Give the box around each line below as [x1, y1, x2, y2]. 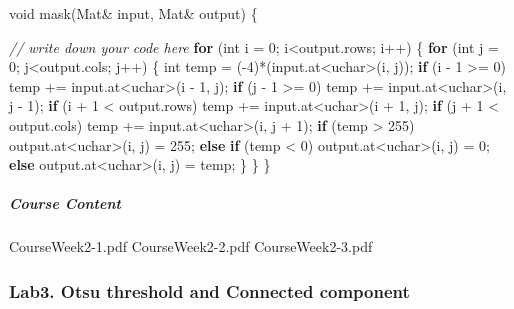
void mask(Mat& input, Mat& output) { [9, 3, 258, 23]
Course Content [9, 193, 121, 214]
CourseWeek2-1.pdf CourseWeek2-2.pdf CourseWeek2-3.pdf [9, 236, 373, 257]
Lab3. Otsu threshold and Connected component [9, 278, 410, 303]
